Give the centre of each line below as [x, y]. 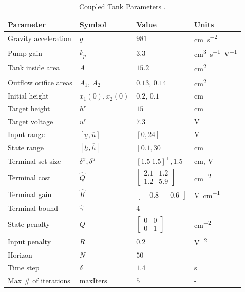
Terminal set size [34, 161]
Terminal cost [29, 177]
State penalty [29, 224]
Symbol [93, 24]
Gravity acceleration [40, 38]
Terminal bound [33, 208]
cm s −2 [206, 38]
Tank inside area [34, 67]
